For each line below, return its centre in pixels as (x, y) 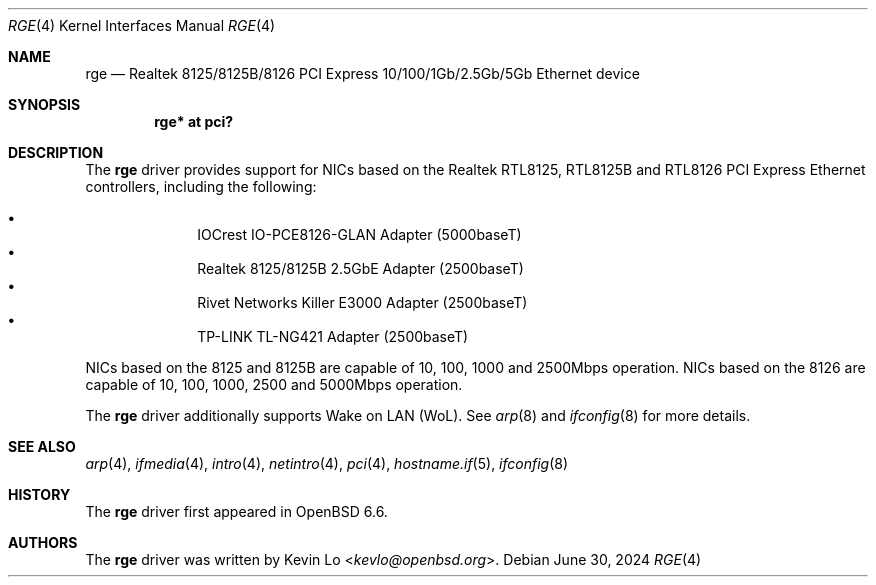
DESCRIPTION (56, 152)
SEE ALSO (42, 446)
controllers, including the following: (201, 186)
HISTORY (39, 494)
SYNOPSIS (44, 104)
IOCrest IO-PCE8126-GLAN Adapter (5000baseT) (359, 234)
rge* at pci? (194, 121)
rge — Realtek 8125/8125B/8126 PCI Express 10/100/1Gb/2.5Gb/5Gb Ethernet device (362, 73)
